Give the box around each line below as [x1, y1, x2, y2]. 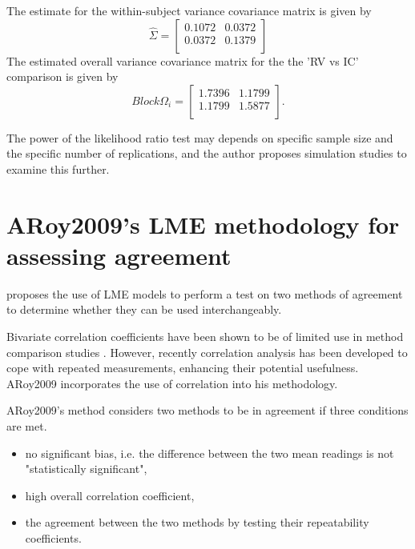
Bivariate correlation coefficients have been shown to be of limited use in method [6, 328, 404, 345]
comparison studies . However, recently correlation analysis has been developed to [6, 343, 408, 360]
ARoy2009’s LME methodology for [6, 207, 400, 240]
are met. [6, 418, 47, 435]
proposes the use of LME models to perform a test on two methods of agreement [6, 285, 403, 302]
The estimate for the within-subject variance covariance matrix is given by [6, 2, 372, 18]
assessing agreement [6, 238, 232, 271]
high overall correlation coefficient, [25, 487, 195, 503]
